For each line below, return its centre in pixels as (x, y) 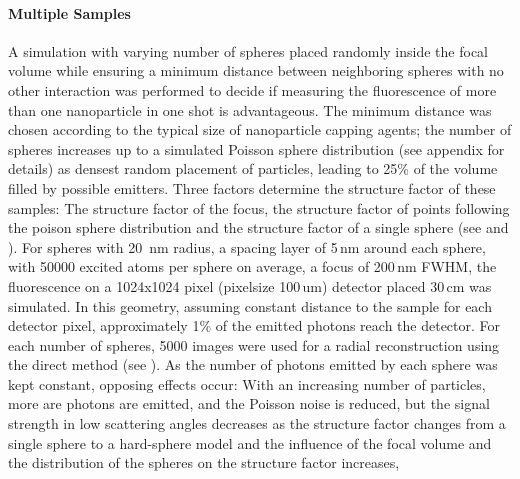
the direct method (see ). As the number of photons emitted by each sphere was (253, 364)
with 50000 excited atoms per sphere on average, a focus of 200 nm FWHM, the (252, 266)
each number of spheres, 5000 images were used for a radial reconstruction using (254, 344)
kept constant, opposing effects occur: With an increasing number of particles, (247, 383)
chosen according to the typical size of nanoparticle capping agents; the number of (260, 129)
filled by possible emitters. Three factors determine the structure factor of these (252, 187)
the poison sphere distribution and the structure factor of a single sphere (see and (258, 227)
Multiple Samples (69, 12)
